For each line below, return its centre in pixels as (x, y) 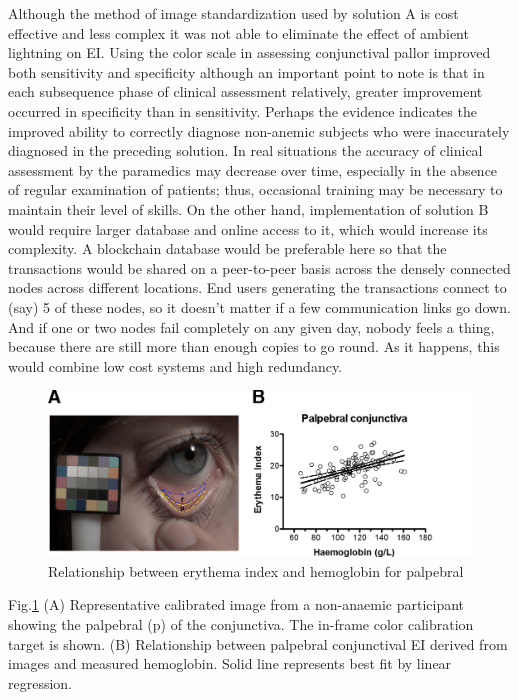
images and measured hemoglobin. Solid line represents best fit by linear (230, 663)
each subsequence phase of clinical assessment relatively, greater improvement (245, 91)
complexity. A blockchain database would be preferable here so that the (227, 248)
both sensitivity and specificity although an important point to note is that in (246, 71)
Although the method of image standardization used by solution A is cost (233, 13)
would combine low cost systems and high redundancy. (175, 365)
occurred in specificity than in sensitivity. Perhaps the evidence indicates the (242, 110)
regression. (40, 682)
